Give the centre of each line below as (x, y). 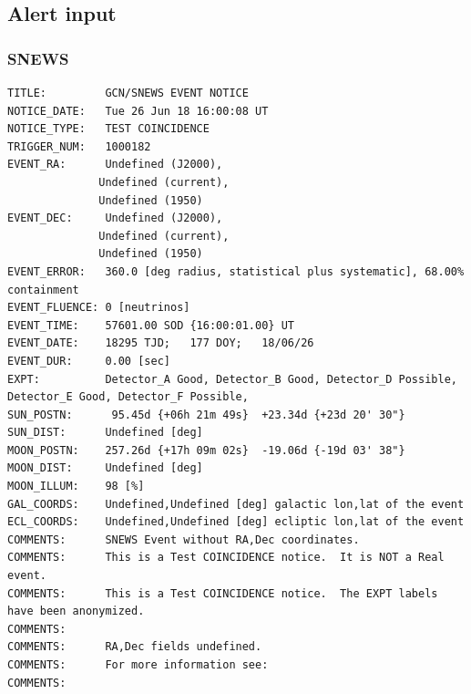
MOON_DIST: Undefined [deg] (105, 468)
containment (43, 290)
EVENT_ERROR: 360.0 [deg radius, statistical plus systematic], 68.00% (236, 271)
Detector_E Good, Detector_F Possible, (128, 397)
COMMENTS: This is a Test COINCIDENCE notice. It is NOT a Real (226, 558)
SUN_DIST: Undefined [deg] (105, 433)
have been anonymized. (76, 611)
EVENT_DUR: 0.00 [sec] (89, 361)
